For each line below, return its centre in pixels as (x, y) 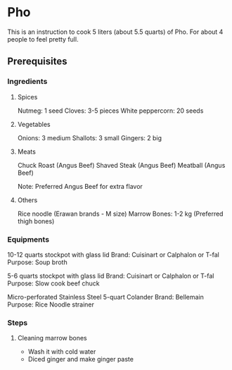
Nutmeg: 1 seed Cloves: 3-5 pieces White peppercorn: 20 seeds (110, 111)
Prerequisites (37, 62)
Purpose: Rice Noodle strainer (51, 304)
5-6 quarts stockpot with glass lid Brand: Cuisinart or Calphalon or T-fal (111, 276)
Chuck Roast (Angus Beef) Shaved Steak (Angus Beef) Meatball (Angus (121, 165)
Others (27, 200)
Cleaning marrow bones (52, 338)
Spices (27, 97)
